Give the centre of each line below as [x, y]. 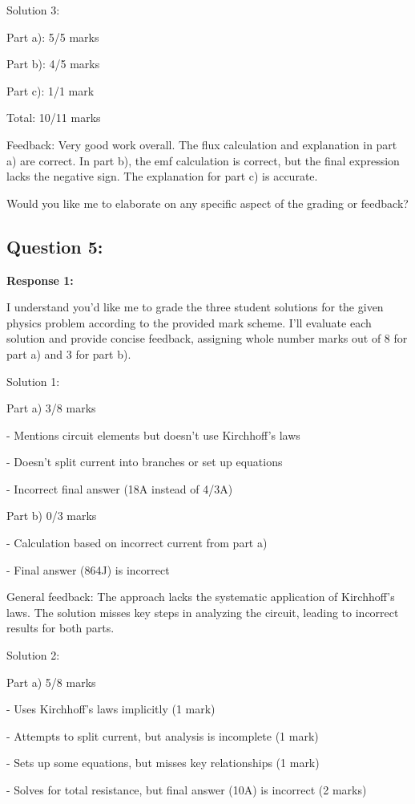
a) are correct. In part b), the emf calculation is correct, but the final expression [203, 160]
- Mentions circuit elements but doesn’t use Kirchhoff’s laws [153, 434]
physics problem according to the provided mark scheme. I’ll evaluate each [189, 322]
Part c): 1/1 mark [50, 90]
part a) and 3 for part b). [69, 353]
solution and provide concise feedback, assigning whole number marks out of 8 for [207, 338]
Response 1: [40, 280]
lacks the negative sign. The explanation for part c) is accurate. [162, 176]
